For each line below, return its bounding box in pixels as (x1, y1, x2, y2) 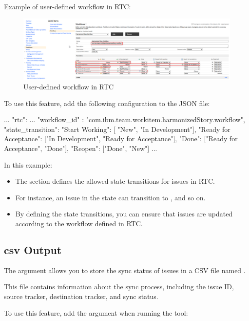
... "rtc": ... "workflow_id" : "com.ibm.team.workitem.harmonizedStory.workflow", (4, 114, 245, 125)
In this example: (4, 159, 52, 170)
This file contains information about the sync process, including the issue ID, (4, 281, 234, 292)
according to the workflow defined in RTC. (15, 218, 143, 228)
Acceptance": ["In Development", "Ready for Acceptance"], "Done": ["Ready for (4, 133, 238, 144)
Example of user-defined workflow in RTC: (4, 1, 131, 11)
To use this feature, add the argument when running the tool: (4, 307, 188, 318)
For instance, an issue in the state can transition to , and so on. (15, 192, 206, 202)
